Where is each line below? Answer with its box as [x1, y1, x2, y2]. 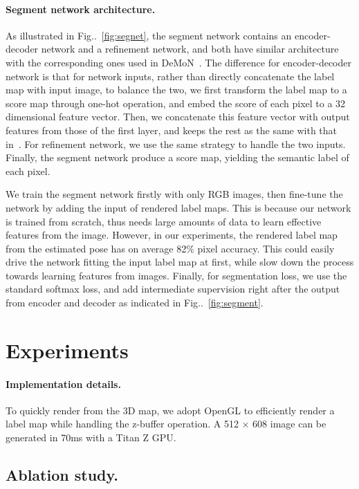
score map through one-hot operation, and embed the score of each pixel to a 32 [6, 95, 346, 110]
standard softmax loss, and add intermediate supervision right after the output [6, 282, 340, 296]
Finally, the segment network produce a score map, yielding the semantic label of [6, 150, 349, 165]
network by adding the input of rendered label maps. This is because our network [6, 200, 351, 214]
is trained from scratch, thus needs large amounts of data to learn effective [6, 214, 322, 228]
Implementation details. [6, 376, 121, 391]
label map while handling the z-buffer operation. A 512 [6, 416, 239, 431]
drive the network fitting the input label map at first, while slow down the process [6, 255, 354, 269]
